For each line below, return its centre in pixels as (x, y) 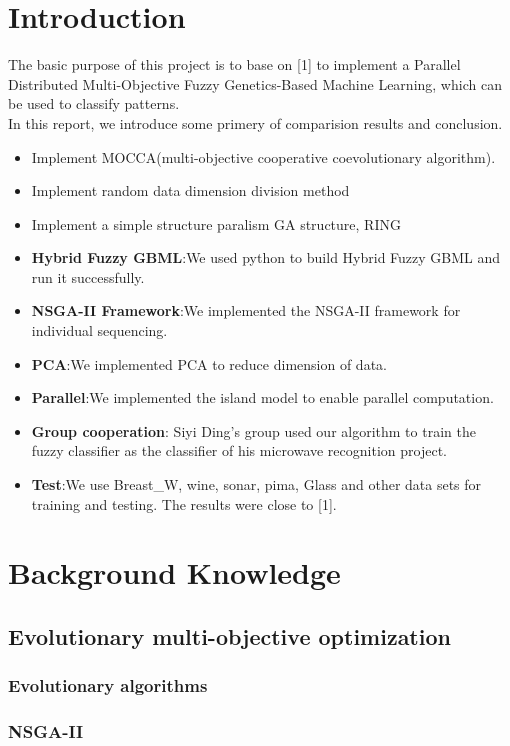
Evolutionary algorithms (108, 685)
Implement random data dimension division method (190, 190)
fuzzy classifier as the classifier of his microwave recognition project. (239, 450)
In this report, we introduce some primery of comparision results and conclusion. (255, 122)
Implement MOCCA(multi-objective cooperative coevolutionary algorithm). (263, 156)
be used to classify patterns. (94, 103)
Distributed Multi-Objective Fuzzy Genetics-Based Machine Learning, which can (255, 83)
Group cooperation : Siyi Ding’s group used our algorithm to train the (253, 430)
